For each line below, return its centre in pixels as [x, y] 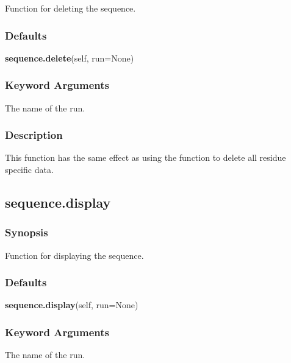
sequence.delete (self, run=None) [70, 58]
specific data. [29, 170]
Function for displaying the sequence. [74, 255]
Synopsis [27, 232]
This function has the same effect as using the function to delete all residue [145, 157]
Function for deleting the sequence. [70, 8]
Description [34, 135]
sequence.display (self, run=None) [72, 305]
